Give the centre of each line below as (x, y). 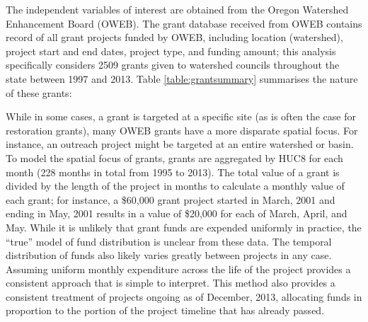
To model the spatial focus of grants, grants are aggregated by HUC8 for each (174, 157)
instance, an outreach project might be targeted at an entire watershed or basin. (180, 144)
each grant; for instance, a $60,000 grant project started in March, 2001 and (171, 199)
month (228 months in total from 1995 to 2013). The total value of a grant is (173, 172)
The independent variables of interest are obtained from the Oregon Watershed (177, 9)
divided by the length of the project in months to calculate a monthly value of (175, 186)
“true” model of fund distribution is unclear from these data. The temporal (169, 241)
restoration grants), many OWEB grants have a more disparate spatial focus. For (182, 130)
